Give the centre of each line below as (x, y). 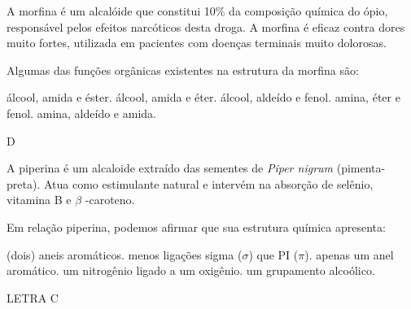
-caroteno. (110, 200)
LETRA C (33, 297)
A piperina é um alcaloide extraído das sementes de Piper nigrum (170, 168)
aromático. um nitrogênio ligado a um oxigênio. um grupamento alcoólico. (191, 270)
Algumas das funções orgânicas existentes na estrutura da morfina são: (183, 70)
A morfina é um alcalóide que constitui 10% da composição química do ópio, (197, 11)
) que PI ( (273, 254)
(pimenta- (361, 168)
